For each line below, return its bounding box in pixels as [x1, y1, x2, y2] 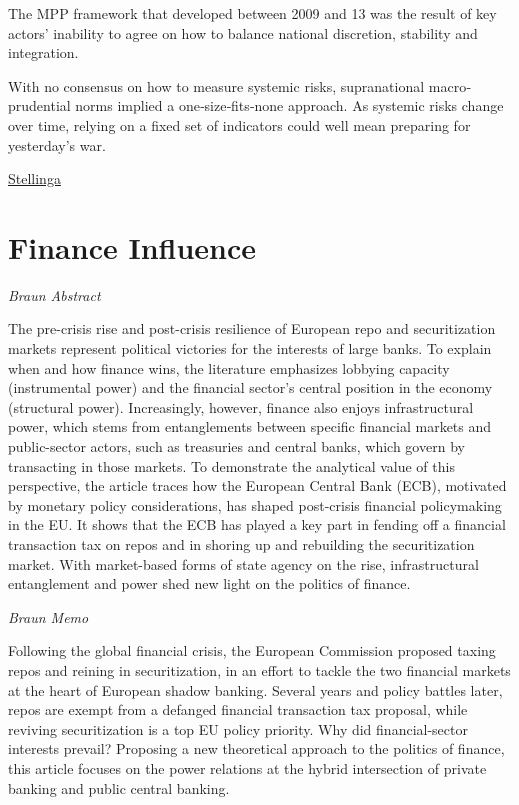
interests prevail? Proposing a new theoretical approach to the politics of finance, [8, 738, 505, 759]
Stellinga [8, 168, 61, 189]
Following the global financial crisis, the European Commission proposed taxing [8, 640, 496, 661]
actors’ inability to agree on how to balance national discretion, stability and [8, 22, 478, 43]
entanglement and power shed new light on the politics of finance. [8, 573, 411, 594]
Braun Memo [8, 606, 89, 627]
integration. [8, 42, 79, 63]
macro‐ [428, 75, 471, 96]
